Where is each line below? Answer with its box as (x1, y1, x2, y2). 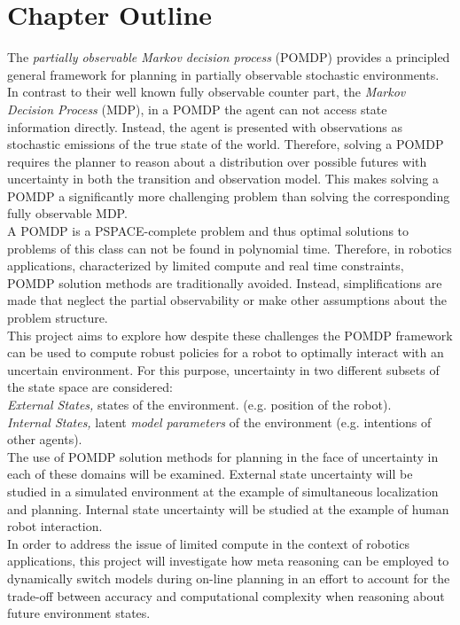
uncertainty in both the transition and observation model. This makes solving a (7, 169, 440, 188)
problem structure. (7, 309, 108, 327)
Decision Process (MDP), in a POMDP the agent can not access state (7, 99, 387, 118)
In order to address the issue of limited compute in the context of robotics (7, 534, 409, 552)
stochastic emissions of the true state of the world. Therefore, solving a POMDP (7, 135, 444, 153)
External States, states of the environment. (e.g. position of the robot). (7, 395, 392, 413)
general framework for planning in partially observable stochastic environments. (7, 65, 440, 83)
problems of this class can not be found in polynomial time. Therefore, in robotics (7, 238, 452, 257)
